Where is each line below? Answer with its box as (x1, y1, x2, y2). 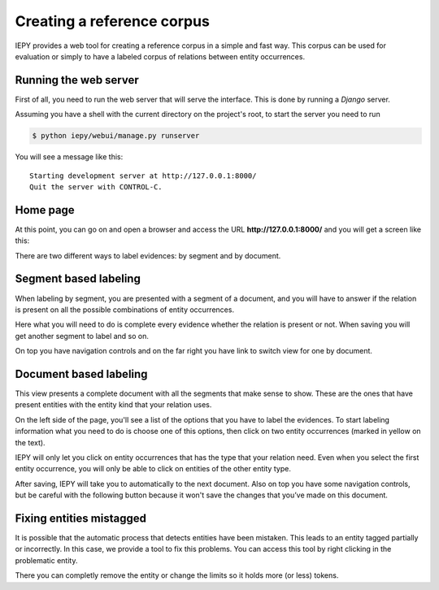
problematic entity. (15, 555, 78, 565)
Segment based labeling (15, 272, 141, 286)
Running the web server (15, 73, 140, 87)
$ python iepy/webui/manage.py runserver (32, 131, 200, 141)
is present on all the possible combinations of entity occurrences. (15, 305, 235, 315)
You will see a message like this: (15, 152, 124, 162)
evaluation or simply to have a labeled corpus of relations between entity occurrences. (15, 51, 305, 61)
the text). (15, 437, 46, 447)
